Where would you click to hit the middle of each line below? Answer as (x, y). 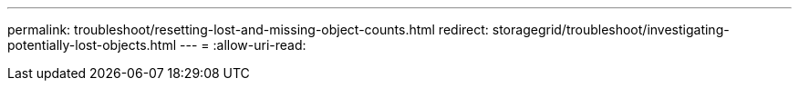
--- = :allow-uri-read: (243, 45)
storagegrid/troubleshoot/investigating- (611, 29)
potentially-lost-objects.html (92, 45)
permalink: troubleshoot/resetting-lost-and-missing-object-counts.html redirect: (248, 29)
